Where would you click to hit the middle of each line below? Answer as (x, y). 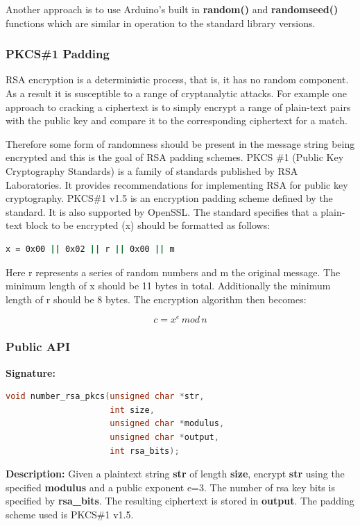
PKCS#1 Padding (58, 54)
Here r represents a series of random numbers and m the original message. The (173, 272)
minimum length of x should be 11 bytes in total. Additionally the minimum (168, 286)
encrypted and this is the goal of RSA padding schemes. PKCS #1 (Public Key (175, 157)
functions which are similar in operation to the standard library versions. (161, 23)
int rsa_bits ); (145, 451)
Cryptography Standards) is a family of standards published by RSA (152, 170)
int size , (132, 410)
